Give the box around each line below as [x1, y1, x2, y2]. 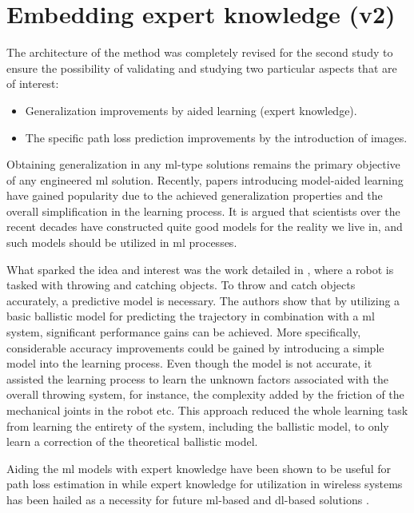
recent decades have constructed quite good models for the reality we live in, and [6, 218, 403, 235]
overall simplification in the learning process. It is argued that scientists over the [6, 202, 400, 219]
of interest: [6, 75, 59, 92]
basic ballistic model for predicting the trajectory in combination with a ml [6, 308, 375, 324]
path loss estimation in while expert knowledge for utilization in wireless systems [6, 475, 403, 492]
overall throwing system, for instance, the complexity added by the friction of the [6, 386, 404, 403]
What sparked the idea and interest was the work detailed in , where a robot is [6, 260, 394, 277]
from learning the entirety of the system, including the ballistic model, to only [6, 417, 389, 434]
